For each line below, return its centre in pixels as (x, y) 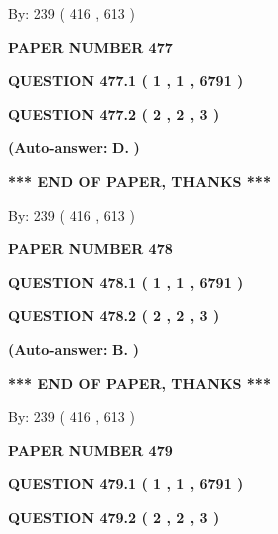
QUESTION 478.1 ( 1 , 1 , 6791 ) (126, 281)
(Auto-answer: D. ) (74, 147)
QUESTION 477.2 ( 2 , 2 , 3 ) (114, 113)
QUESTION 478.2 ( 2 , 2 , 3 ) (114, 315)
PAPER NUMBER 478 (90, 248)
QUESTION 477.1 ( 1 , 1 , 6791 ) (126, 80)
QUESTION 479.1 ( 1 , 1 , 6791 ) (126, 483)
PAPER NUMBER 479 (90, 449)
